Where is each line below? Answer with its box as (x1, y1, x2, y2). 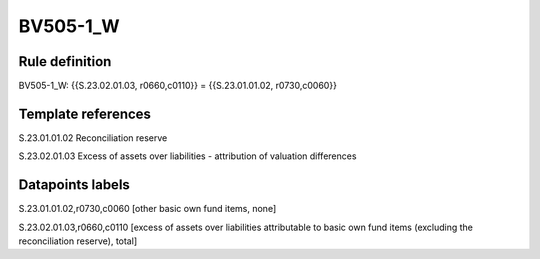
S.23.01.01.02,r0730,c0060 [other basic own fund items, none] (18, 203, 277, 215)
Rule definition (18, 53, 112, 70)
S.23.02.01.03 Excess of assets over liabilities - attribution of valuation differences (18, 150, 357, 162)
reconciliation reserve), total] (18, 235, 138, 247)
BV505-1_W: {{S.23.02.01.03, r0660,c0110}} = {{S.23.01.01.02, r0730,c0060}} (18, 80, 337, 92)
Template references (18, 105, 152, 122)
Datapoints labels (18, 176, 130, 194)
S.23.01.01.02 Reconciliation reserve (18, 131, 168, 144)
